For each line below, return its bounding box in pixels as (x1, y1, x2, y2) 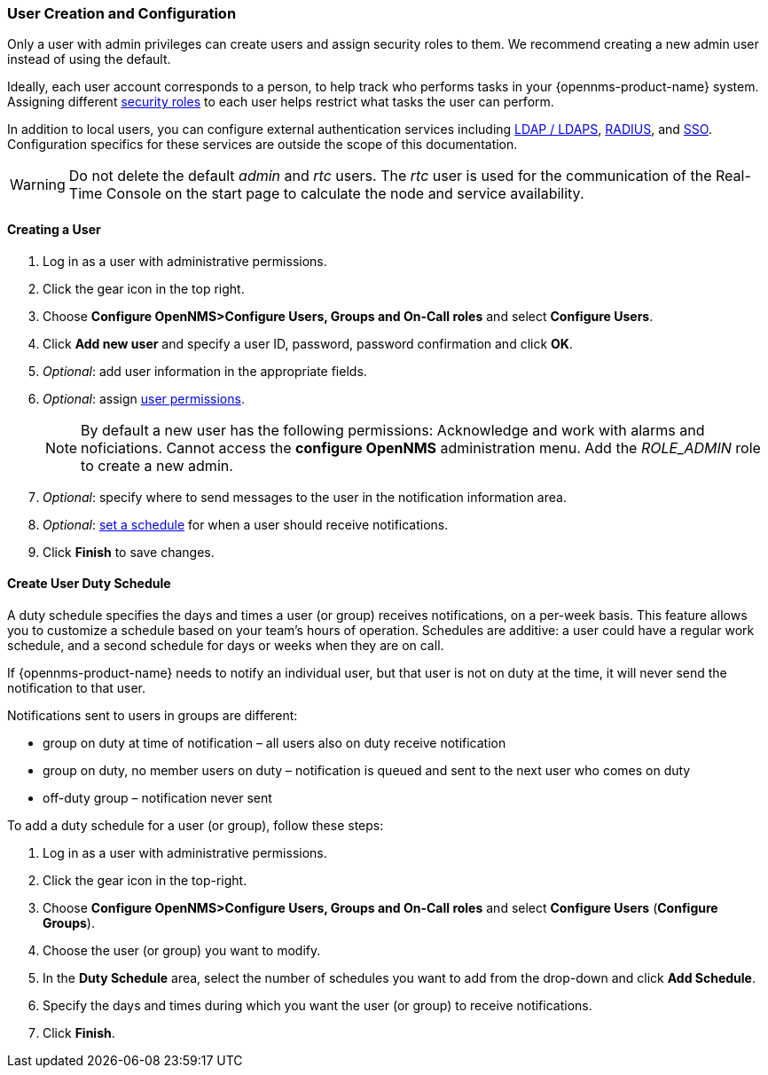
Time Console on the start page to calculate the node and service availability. (68, 184, 584, 203)
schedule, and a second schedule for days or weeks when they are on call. (7, 637, 444, 653)
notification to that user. (7, 679, 146, 695)
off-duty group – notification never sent (43, 789, 272, 805)
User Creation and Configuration (7, 4, 237, 22)
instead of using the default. (7, 51, 171, 67)
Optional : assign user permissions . (43, 390, 245, 406)
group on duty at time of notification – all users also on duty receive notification (43, 734, 506, 750)
